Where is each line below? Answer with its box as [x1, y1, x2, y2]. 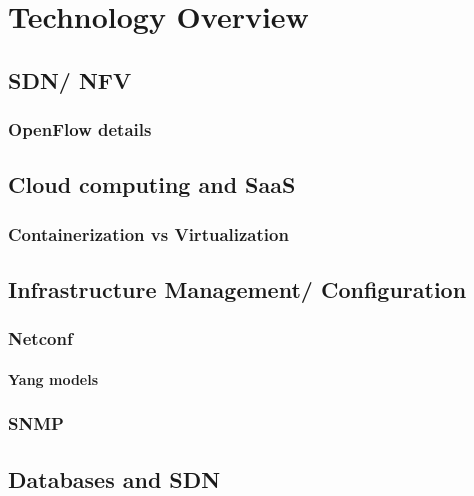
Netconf [8, 326, 73, 351]
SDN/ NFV [8, 64, 132, 95]
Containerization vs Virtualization [8, 221, 289, 246]
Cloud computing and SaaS [8, 169, 296, 200]
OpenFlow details [8, 117, 152, 142]
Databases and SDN [8, 463, 221, 494]
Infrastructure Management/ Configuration [8, 274, 467, 305]
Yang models [8, 368, 99, 389]
